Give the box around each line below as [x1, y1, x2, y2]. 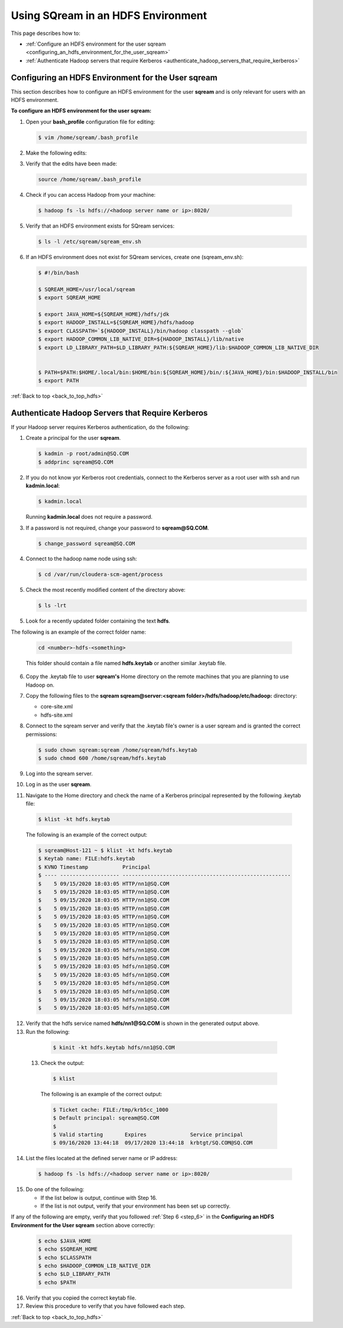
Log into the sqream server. [25, 770, 93, 777]
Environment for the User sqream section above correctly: [11, 1221, 155, 1228]
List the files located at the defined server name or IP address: [25, 1155, 177, 1162]
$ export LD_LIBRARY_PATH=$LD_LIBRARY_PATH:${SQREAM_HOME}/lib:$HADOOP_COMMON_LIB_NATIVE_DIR [38, 344, 319, 351]
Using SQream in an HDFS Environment [11, 9, 207, 22]
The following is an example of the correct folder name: [11, 628, 146, 636]
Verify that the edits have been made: [25, 160, 118, 167]
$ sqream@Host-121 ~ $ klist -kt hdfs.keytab [38, 847, 173, 854]
